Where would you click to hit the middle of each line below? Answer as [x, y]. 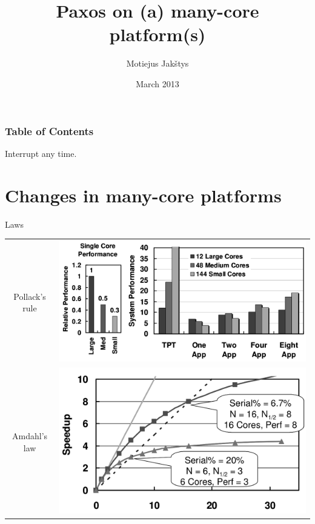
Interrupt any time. [41, 153]
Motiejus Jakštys [157, 63]
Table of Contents [49, 131]
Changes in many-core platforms [143, 195]
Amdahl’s [30, 436]
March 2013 [157, 83]
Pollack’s [30, 296]
